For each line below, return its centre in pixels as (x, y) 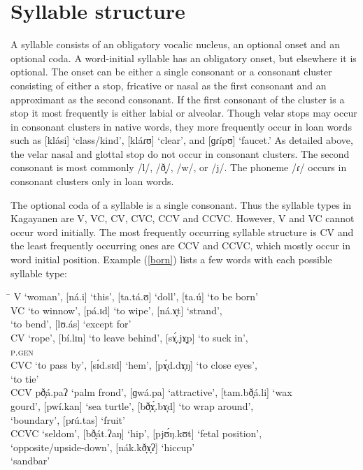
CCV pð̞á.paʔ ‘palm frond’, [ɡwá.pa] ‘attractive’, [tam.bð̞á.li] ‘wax (151, 392)
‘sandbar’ (30, 461)
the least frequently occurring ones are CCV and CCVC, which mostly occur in (181, 245)
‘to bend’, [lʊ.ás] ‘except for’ (71, 324)
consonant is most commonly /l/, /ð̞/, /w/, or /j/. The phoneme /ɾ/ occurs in (179, 167)
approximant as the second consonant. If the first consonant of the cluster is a (178, 99)
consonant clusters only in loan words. (92, 181)
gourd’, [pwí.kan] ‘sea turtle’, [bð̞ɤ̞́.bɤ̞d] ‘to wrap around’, (132, 405)
